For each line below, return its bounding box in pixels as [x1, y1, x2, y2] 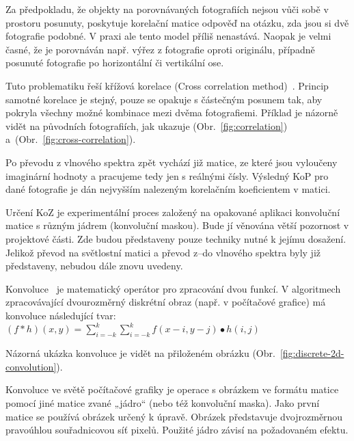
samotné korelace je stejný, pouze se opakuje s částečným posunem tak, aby [5, 92, 323, 106]
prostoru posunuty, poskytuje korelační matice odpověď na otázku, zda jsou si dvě [5, 15, 349, 29]
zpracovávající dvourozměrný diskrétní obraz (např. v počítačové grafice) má [5, 295, 326, 309]
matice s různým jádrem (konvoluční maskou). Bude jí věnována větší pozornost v [5, 218, 349, 232]
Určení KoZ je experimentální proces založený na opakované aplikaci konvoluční [5, 204, 340, 219]
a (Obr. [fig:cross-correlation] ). [5, 132, 136, 146]
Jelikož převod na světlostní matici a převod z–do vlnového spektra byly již [5, 245, 321, 259]
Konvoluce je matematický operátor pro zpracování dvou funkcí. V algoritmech [5, 281, 341, 295]
